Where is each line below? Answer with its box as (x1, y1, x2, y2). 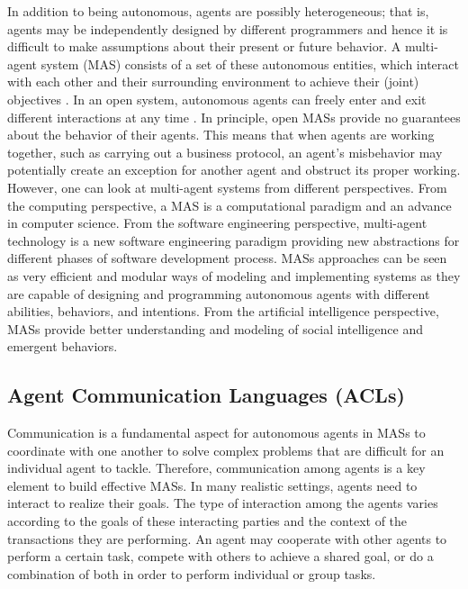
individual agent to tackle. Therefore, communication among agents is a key (7, 458, 426, 477)
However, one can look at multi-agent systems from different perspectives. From (7, 177, 447, 196)
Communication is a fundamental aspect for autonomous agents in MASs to (7, 423, 426, 442)
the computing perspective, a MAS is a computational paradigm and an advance (7, 195, 452, 214)
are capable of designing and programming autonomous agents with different (7, 284, 430, 303)
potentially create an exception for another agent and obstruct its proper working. (7, 160, 461, 179)
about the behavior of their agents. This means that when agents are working (7, 125, 435, 144)
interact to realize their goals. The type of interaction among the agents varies (7, 494, 438, 512)
